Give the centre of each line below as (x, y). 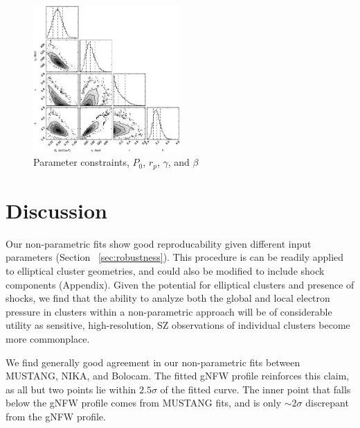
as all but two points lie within (71, 389)
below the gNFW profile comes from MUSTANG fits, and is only (144, 403)
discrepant (327, 403)
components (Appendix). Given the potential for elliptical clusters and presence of (180, 284)
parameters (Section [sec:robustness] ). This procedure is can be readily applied (175, 257)
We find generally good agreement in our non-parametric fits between (153, 362)
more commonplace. (48, 338)
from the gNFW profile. (56, 416)
